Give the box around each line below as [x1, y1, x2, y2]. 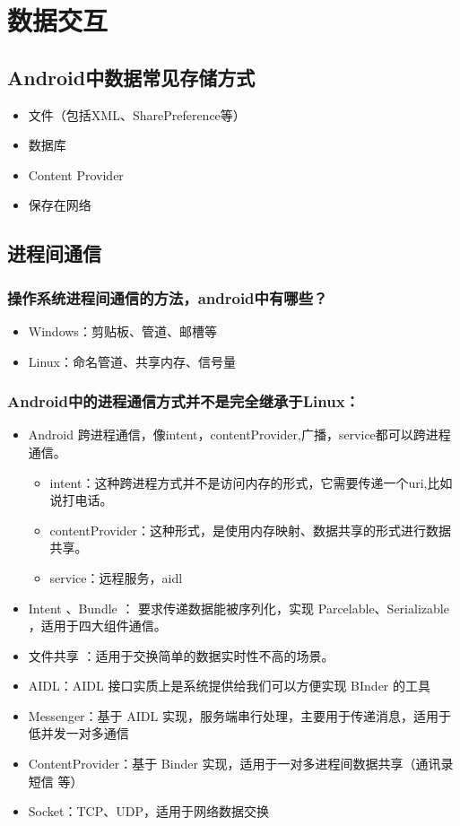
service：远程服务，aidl [49, 568, 183, 587]
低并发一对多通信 [28, 724, 129, 743]
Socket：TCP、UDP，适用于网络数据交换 [28, 802, 269, 821]
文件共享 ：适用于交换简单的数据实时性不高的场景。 [28, 646, 334, 665]
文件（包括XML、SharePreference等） [28, 105, 246, 124]
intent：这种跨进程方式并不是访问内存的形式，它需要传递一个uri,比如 [49, 473, 453, 491]
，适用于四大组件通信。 [28, 616, 167, 635]
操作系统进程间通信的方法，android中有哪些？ [7, 286, 328, 309]
